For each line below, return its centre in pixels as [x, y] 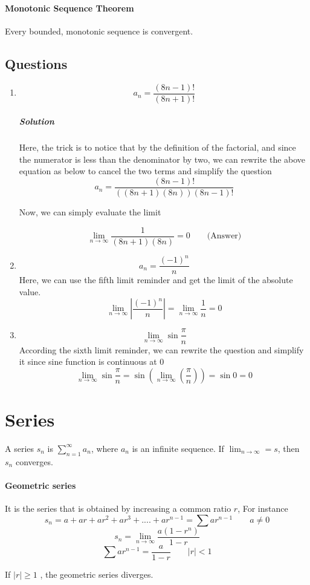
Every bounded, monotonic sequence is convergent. [99, 31]
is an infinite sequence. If [178, 448]
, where [105, 448]
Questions [36, 63]
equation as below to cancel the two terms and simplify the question [145, 171]
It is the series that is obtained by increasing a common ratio [118, 508]
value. [30, 291]
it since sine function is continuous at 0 [92, 361]
